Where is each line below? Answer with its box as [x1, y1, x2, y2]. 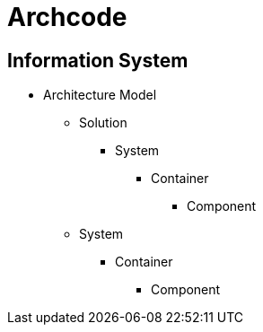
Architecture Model [43, 87, 157, 103]
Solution [79, 115, 127, 131]
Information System [7, 48, 188, 72]
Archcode [7, 2, 127, 32]
